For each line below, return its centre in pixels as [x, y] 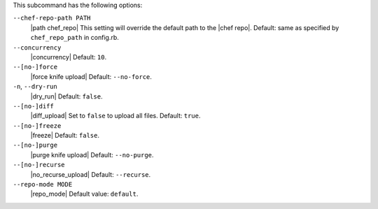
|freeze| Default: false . [65, 136]
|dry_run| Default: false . [66, 96]
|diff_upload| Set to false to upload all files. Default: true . [115, 116]
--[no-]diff [33, 106]
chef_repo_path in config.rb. [75, 38]
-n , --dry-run [35, 87]
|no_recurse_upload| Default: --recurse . [91, 174]
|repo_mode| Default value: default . [84, 194]
